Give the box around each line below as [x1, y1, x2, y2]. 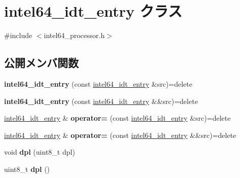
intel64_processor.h [44, 30, 105, 41]
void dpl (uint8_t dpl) [4, 147, 75, 157]
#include [4, 30, 32, 41]
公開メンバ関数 [4, 55, 79, 70]
